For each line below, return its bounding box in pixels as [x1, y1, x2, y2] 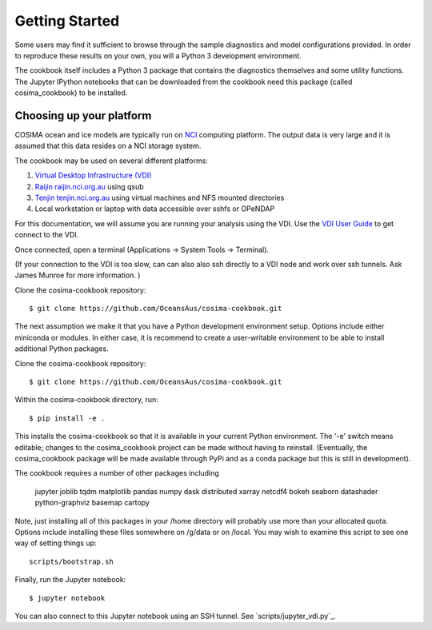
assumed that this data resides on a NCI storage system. [14, 141, 202, 151]
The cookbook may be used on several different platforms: [14, 156, 208, 165]
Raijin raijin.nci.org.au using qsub [34, 181, 144, 191]
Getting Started [14, 12, 120, 30]
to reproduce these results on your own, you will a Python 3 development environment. [14, 50, 302, 60]
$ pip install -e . [29, 413, 106, 423]
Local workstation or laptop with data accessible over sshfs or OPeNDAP [34, 204, 275, 213]
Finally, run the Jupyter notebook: [14, 575, 126, 584]
